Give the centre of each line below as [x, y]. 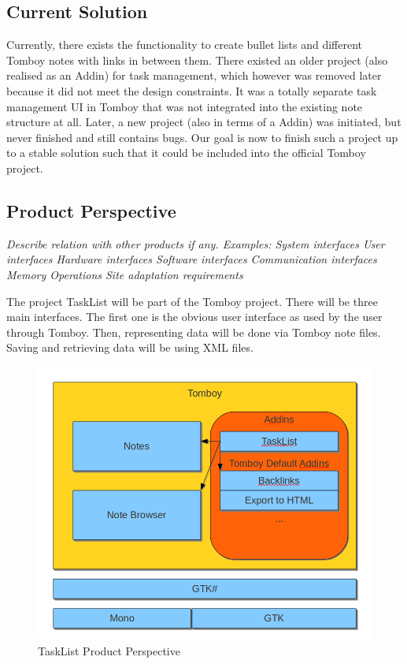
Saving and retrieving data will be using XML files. [130, 347]
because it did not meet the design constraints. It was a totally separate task [192, 90]
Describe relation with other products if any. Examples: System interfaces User [196, 243]
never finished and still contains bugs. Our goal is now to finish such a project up [202, 137]
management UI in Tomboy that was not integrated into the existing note [185, 106]
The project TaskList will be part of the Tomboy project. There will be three [192, 301]
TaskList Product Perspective [109, 650]
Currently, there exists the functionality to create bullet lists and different [185, 45]
